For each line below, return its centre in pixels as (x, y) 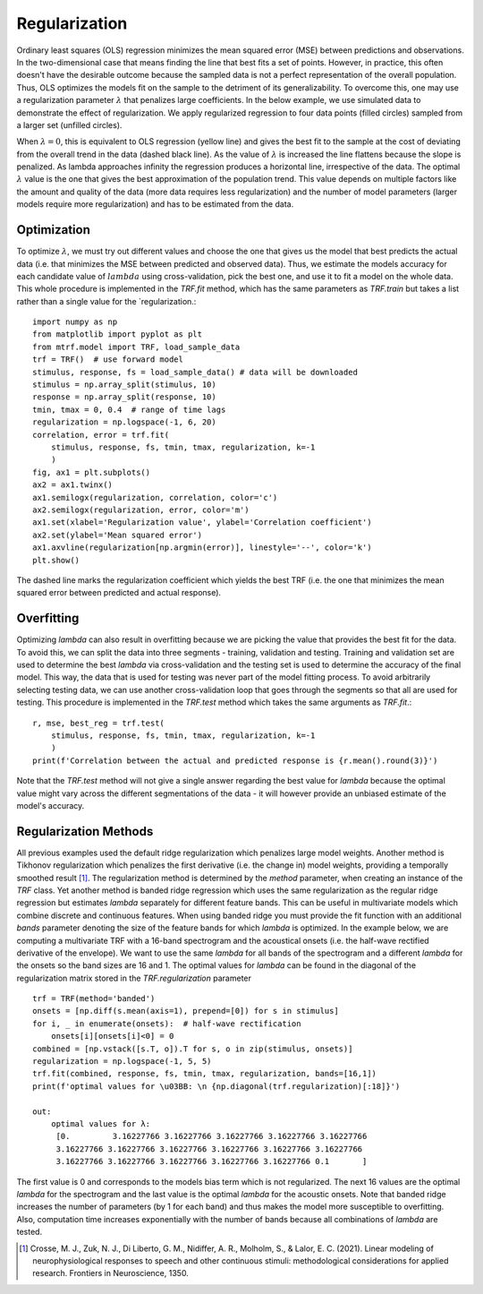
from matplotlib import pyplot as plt (118, 334)
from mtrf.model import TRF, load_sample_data (136, 347)
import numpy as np (75, 322)
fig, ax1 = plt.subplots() (92, 472)
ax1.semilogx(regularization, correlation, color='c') (155, 497)
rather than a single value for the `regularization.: (106, 301)
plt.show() (56, 560)
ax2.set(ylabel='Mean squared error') (118, 535)
